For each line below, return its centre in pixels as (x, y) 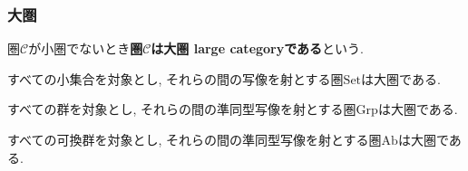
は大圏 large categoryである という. (258, 48)
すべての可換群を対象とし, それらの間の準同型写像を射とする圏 (195, 139)
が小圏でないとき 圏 (86, 48)
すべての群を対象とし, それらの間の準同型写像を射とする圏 (182, 109)
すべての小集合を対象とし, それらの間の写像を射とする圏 (175, 78)
